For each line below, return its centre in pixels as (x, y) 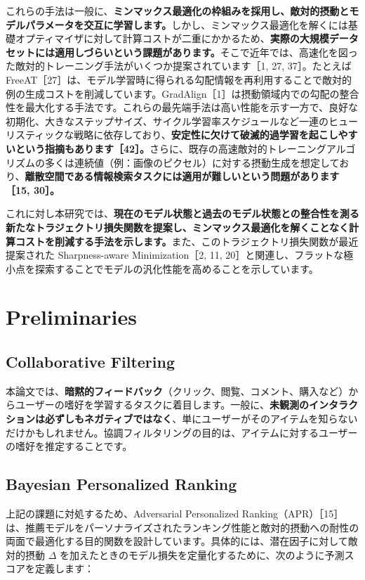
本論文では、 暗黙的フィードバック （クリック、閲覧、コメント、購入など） (177, 391)
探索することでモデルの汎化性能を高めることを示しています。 (177, 268)
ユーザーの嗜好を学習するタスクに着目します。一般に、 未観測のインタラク (186, 405)
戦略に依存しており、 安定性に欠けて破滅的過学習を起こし (206, 135)
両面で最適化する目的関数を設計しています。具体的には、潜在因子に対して (177, 541)
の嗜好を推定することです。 (69, 446)
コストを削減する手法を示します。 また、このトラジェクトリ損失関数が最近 (187, 241)
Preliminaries (71, 317)
